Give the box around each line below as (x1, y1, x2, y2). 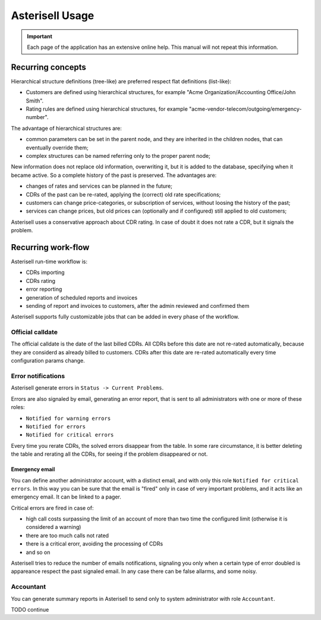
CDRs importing (26, 269, 65, 276)
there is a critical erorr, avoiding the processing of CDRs (26, 540, 163, 547)
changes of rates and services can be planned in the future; (26, 182, 172, 190)
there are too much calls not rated (26, 532, 109, 539)
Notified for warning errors (26, 415, 111, 422)
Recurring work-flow (11, 242, 90, 253)
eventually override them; (26, 144, 89, 151)
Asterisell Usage (11, 9, 95, 22)
